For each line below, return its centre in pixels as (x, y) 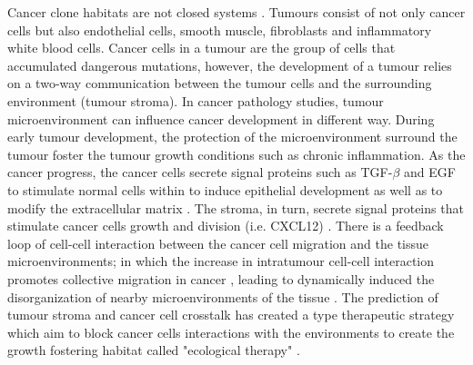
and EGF (429, 172)
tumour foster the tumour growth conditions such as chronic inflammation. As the (236, 154)
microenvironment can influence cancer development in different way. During (221, 118)
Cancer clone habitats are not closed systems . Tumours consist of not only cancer (236, 12)
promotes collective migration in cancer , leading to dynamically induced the (221, 278)
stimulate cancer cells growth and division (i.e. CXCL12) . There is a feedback (226, 226)
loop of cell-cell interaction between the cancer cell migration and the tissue (218, 243)
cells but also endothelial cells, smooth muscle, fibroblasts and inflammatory (220, 30)
